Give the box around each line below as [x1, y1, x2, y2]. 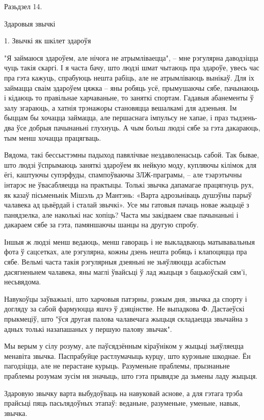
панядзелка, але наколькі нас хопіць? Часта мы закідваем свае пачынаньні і [4, 209, 239, 220]
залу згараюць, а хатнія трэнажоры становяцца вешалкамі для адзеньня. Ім [4, 102, 237, 113]
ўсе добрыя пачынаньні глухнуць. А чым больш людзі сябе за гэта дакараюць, [16, 122, 260, 133]
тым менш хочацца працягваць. [4, 132, 101, 143]
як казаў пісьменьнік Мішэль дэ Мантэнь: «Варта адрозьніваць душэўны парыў [4, 189, 252, 200]
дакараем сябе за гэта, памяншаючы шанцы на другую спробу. [4, 219, 199, 230]
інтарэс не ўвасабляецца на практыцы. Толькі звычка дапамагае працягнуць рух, [4, 179, 254, 190]
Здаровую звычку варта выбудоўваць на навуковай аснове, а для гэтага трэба [4, 387, 243, 398]
